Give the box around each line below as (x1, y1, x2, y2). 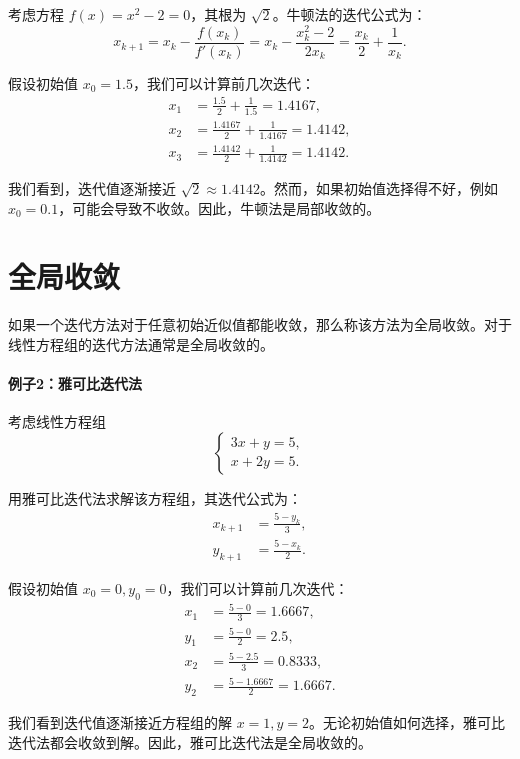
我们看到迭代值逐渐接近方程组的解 (8, 712, 232, 733)
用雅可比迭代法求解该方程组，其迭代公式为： (8, 487, 302, 508)
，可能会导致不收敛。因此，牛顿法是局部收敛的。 (58, 197, 381, 218)
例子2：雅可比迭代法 (8, 373, 143, 394)
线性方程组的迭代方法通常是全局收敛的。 (8, 333, 274, 354)
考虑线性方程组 (8, 411, 106, 432)
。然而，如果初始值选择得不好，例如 (259, 178, 498, 199)
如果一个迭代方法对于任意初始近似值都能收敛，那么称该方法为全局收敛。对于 (8, 314, 512, 335)
